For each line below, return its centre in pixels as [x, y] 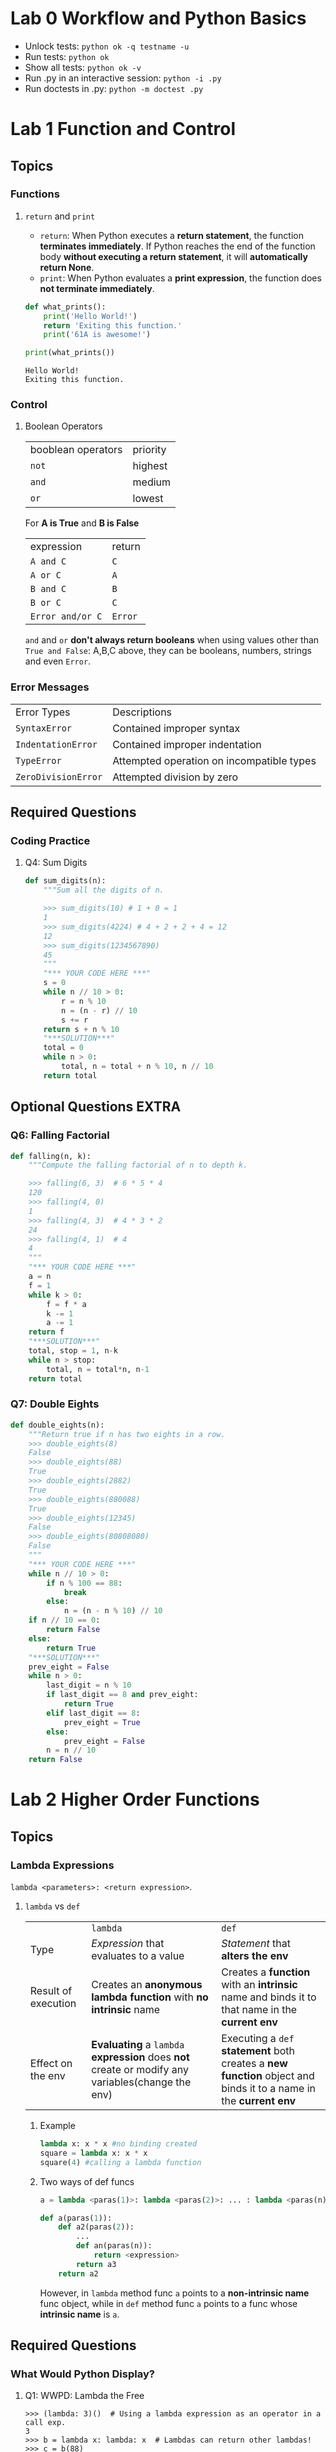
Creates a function [266, 1972]
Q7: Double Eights [55, 1404]
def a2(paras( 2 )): [96, 2227]
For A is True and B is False [82, 523]
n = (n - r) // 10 [99, 1010]
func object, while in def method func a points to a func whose [168, 2303]
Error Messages [50, 687]
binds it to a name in [268, 2089]
